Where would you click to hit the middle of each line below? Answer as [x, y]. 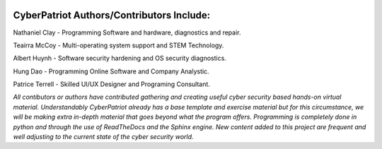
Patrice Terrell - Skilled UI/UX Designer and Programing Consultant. [111, 84]
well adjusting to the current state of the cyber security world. [103, 137]
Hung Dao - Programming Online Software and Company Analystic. [111, 71]
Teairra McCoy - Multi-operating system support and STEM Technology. [118, 45]
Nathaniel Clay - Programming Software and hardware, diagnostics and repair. [127, 32]
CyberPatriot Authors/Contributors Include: [112, 15]
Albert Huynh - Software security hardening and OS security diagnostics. [120, 58]
